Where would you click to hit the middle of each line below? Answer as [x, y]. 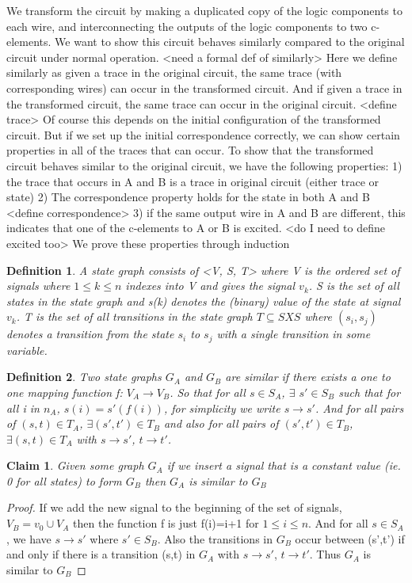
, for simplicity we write [222, 408]
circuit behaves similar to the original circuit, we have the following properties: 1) [204, 165]
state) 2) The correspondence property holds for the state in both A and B [188, 197]
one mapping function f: [65, 392]
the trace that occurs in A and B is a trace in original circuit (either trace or [193, 181]
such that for [370, 392]
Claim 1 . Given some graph [75, 465]
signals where [38, 286]
